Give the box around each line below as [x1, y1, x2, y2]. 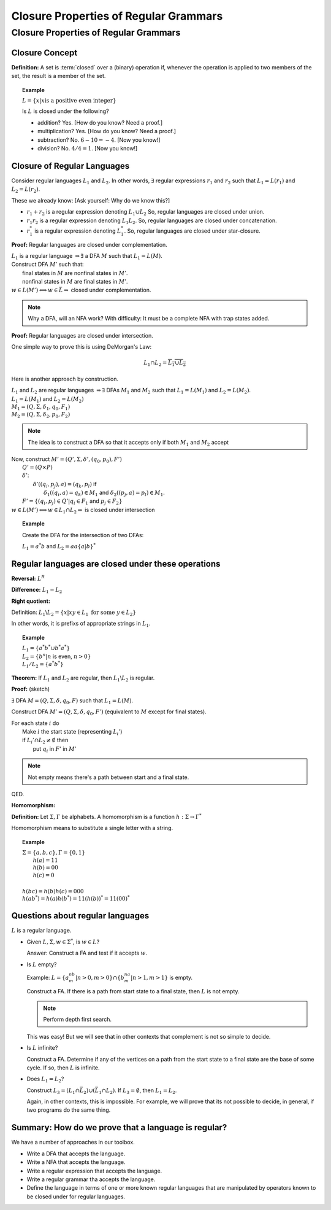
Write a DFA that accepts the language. [26, 1150, 126, 1157]
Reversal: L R [11, 574, 45, 582]
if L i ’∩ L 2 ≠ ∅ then [22, 737, 69, 745]
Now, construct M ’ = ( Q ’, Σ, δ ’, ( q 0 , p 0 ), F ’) [11, 456, 122, 464]
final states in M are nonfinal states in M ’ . [22, 269, 128, 276]
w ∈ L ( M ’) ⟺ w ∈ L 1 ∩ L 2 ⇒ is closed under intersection [11, 506, 156, 515]
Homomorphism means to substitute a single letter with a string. [11, 824, 173, 832]
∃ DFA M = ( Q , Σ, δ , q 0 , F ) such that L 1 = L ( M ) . [11, 697, 134, 705]
